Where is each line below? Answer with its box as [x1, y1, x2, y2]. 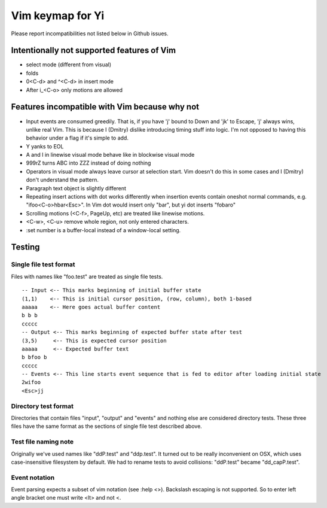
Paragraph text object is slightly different [26, 184, 127, 191]
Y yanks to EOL [26, 142, 64, 150]
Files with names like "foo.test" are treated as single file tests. [11, 273, 163, 280]
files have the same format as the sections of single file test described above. [11, 422, 203, 430]
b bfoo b [22, 354, 47, 361]
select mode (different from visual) [26, 61, 112, 68]
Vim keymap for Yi [11, 9, 105, 22]
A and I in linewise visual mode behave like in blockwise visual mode [26, 151, 195, 159]
